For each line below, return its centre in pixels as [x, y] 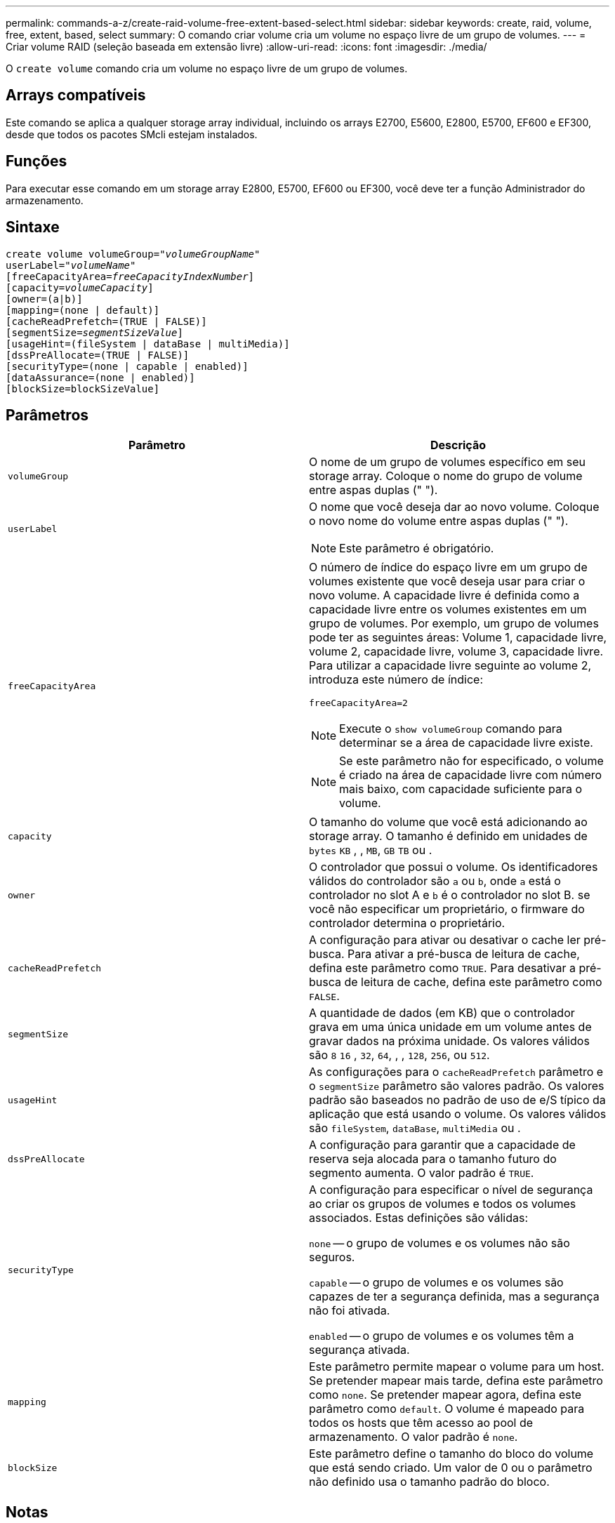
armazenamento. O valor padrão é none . [414, 1437]
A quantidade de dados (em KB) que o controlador [442, 1013]
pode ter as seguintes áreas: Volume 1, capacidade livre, [458, 638]
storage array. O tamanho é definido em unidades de [448, 836]
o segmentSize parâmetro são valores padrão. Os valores [457, 1086]
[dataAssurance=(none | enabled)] [100, 377]
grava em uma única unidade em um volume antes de [450, 1027]
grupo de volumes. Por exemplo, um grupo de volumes [454, 624]
